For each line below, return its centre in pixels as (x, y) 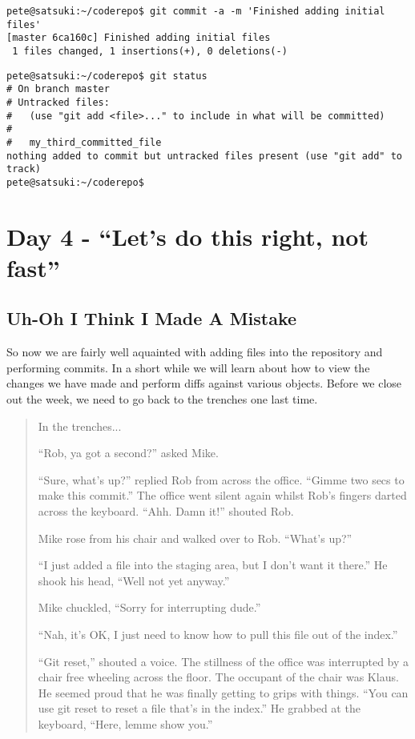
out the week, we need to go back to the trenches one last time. (162, 399)
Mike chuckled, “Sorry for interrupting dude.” (149, 607)
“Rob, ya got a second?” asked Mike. (128, 453)
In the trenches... (80, 426)
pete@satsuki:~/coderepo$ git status (107, 76)
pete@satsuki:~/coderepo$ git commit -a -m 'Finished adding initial (196, 11)
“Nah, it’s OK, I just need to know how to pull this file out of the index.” (218, 635)
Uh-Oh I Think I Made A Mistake (152, 318)
